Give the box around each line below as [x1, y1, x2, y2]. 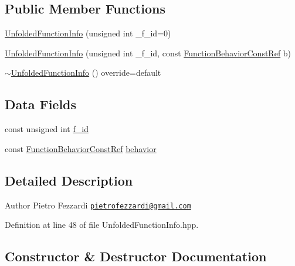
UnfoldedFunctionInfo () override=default [11, 66, 161, 79]
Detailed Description [5, 171, 133, 189]
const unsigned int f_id [5, 123, 89, 135]
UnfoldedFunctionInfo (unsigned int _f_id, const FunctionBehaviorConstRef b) [5, 46, 291, 59]
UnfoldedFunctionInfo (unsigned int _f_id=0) [5, 27, 171, 39]
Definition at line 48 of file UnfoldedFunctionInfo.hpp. [5, 218, 199, 231]
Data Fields [5, 95, 77, 113]
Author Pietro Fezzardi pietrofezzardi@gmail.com [5, 198, 191, 211]
